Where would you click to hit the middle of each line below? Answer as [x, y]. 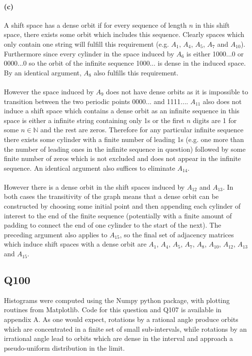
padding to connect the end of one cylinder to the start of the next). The [113, 225]
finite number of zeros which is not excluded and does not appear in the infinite [123, 158]
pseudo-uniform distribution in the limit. [64, 347]
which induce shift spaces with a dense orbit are [75, 244]
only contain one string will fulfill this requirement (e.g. [86, 44]
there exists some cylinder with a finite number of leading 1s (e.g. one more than [124, 139]
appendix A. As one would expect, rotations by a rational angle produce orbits [121, 319]
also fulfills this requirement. [136, 72]
